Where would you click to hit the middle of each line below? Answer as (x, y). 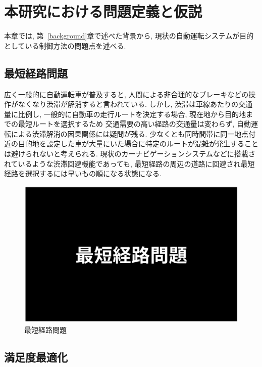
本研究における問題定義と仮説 (103, 11)
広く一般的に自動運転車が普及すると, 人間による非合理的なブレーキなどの (126, 94)
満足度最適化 (36, 357)
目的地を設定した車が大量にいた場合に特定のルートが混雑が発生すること (138, 144)
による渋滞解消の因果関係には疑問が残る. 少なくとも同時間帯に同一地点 (130, 133)
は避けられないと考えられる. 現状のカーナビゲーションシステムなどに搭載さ (130, 154)
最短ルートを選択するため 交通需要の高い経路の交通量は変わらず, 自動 (134, 124)
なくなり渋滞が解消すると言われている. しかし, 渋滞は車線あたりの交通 (135, 104)
